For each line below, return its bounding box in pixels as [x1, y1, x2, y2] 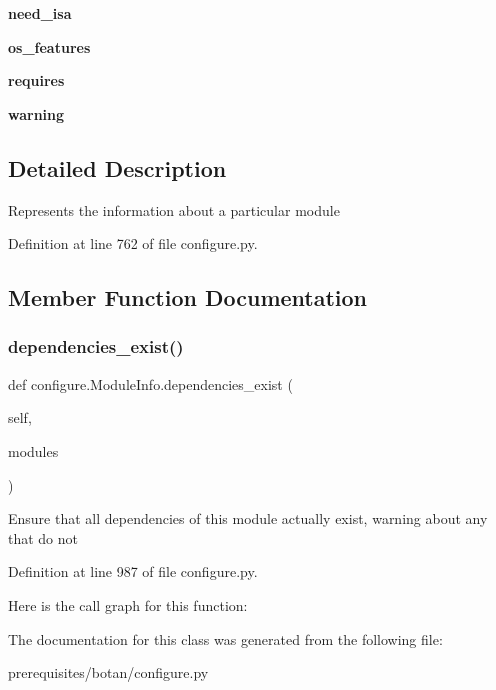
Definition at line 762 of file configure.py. [8, 233, 258, 254]
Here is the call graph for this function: [8, 594, 248, 615]
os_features [8, 36, 91, 57]
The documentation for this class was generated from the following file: [8, 628, 443, 649]
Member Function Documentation [8, 282, 368, 313]
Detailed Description [8, 152, 227, 183]
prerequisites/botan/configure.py [8, 662, 209, 683]
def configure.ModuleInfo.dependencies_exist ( [8, 373, 293, 394]
